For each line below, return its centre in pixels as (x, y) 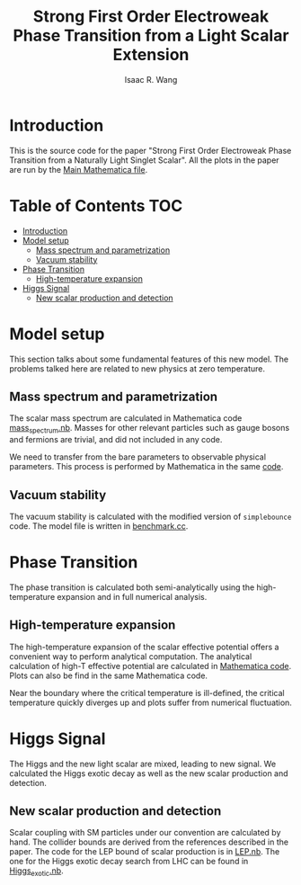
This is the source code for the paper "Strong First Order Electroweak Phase (150, 150)
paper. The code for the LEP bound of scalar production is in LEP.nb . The (145, 852)
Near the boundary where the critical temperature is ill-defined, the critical (147, 693)
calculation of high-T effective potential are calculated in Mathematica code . (150, 666)
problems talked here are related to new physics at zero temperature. (137, 368)
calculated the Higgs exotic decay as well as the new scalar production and (149, 773)
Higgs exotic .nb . (37, 872)
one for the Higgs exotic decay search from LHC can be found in (129, 862)
